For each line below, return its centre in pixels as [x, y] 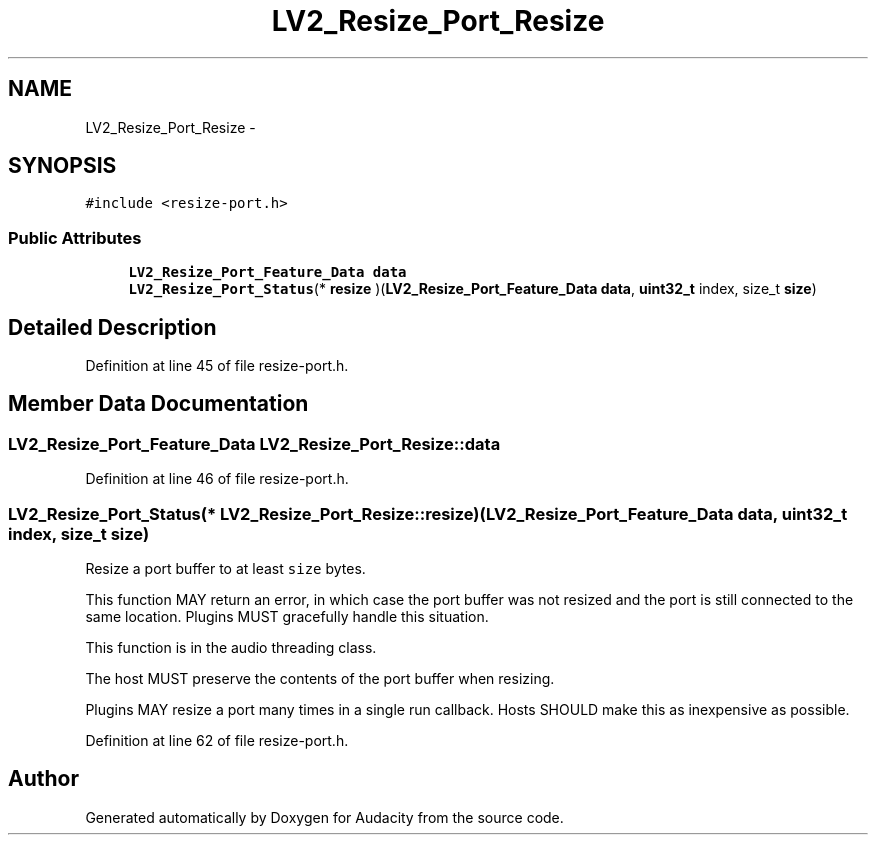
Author [43, 779]
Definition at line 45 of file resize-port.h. [217, 366]
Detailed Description [112, 327]
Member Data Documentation [158, 404]
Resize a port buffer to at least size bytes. [225, 568]
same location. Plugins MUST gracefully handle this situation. [287, 616]
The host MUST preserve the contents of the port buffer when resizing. [320, 678]
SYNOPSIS [62, 166]
